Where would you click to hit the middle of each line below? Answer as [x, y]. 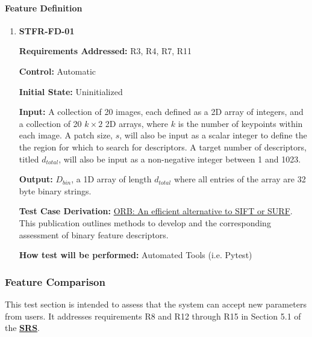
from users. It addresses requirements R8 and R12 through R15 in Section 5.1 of [153, 316]
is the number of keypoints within [240, 123]
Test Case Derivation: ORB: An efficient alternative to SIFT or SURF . [156, 211]
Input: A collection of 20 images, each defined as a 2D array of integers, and [161, 112]
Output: [36, 179]
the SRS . [22, 328]
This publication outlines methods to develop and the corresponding [145, 222]
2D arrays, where [137, 123]
